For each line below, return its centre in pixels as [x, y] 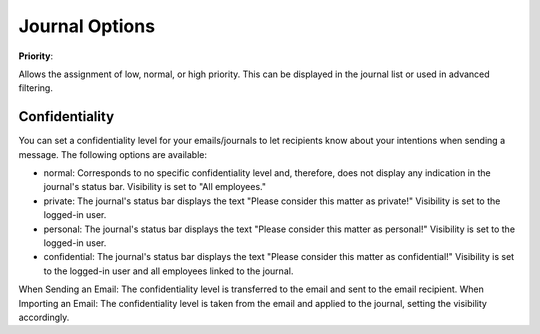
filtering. [36, 88]
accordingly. [44, 317]
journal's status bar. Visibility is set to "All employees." [155, 187]
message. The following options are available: [112, 154]
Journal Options [86, 26]
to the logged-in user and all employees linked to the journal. [168, 271]
